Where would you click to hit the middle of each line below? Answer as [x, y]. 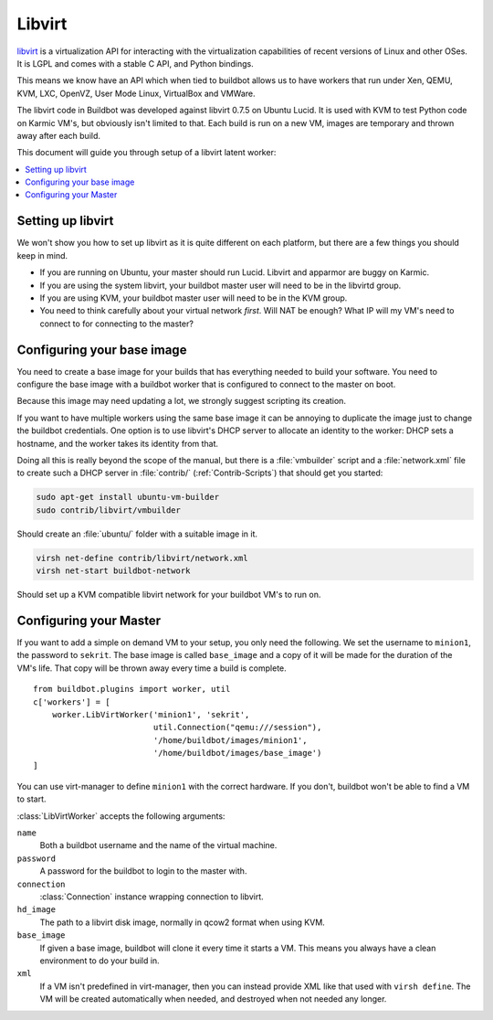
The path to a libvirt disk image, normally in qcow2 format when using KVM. [183, 922]
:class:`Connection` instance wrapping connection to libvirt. [152, 897]
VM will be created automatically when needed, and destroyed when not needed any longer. [213, 999]
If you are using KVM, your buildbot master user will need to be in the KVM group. [194, 298]
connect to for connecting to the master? [116, 324]
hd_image [37, 910]
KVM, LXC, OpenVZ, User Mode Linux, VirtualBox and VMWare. [136, 93]
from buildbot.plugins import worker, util [132, 689]
